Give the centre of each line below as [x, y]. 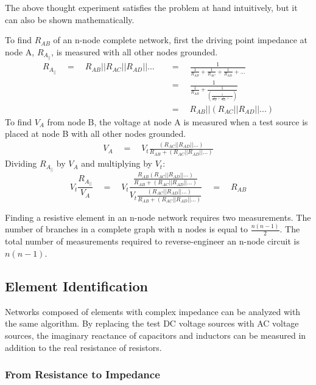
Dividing [21, 163]
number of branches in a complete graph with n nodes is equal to [126, 229]
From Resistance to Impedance [83, 374]
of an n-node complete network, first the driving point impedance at [180, 40]
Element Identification [76, 286]
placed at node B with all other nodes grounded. [96, 134]
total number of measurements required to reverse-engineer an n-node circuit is [152, 241]
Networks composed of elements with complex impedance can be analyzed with [153, 311]
